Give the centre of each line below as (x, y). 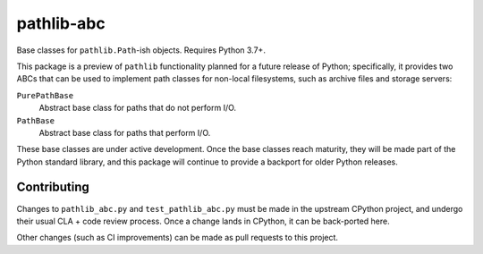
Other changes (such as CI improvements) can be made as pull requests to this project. (178, 238)
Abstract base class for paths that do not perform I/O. (138, 108)
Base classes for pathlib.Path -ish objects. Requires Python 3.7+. (141, 50)
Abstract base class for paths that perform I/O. (125, 132)
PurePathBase (45, 95)
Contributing (53, 187)
